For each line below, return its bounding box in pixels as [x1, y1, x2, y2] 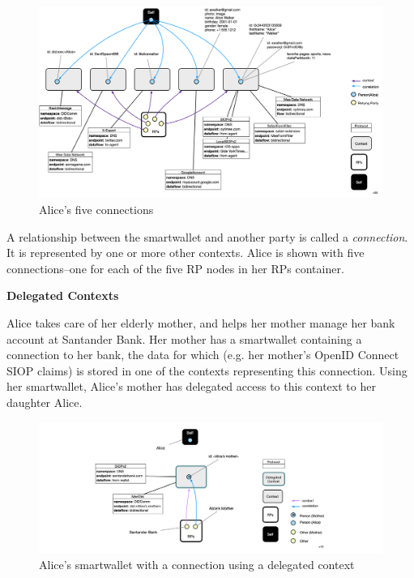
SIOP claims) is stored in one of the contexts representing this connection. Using [6, 362, 408, 379]
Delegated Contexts [6, 287, 119, 304]
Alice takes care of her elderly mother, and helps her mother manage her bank [6, 314, 395, 331]
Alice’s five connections [39, 201, 154, 218]
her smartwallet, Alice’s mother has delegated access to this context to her [6, 378, 376, 395]
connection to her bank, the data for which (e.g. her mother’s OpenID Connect [6, 346, 399, 363]
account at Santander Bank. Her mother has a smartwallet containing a [6, 330, 362, 347]
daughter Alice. [6, 393, 83, 410]
